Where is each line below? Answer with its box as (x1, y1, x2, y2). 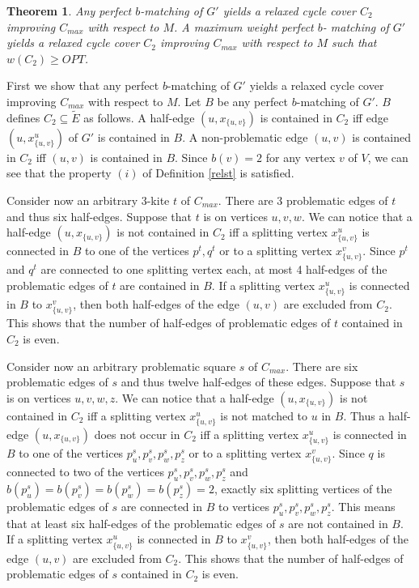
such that (332, 34, 377, 51)
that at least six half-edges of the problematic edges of (6, 514, 276, 531)
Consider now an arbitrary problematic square (6, 357, 236, 374)
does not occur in (94, 425, 180, 442)
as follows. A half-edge (83, 109, 195, 126)
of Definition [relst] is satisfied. (142, 164, 294, 181)
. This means (331, 498, 396, 515)
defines (6, 109, 40, 126)
